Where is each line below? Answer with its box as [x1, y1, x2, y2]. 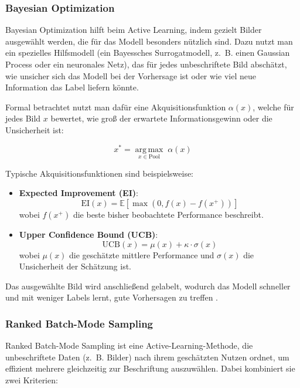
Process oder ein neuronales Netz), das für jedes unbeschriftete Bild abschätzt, [5, 58, 287, 70]
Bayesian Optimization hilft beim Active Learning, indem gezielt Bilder [5, 23, 262, 36]
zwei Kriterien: [5, 374, 58, 386]
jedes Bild [5, 112, 41, 124]
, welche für [253, 100, 294, 113]
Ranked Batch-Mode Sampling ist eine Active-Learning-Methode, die [5, 339, 253, 352]
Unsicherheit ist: [5, 123, 64, 136]
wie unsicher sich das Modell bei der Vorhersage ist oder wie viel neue [5, 69, 256, 82]
